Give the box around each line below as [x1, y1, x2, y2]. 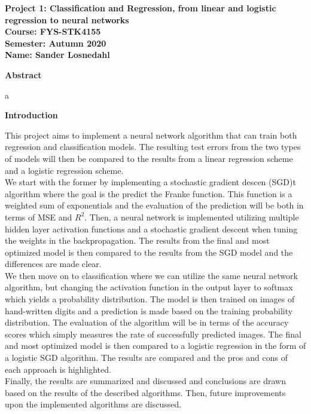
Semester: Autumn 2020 [5, 36, 106, 49]
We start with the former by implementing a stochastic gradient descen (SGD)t [5, 176, 296, 188]
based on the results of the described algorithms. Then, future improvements [5, 386, 286, 398]
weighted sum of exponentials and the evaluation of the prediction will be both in [5, 199, 304, 211]
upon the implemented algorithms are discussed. [5, 398, 182, 410]
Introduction [5, 109, 58, 121]
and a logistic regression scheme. [5, 164, 124, 176]
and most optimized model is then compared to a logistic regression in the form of [5, 339, 306, 352]
